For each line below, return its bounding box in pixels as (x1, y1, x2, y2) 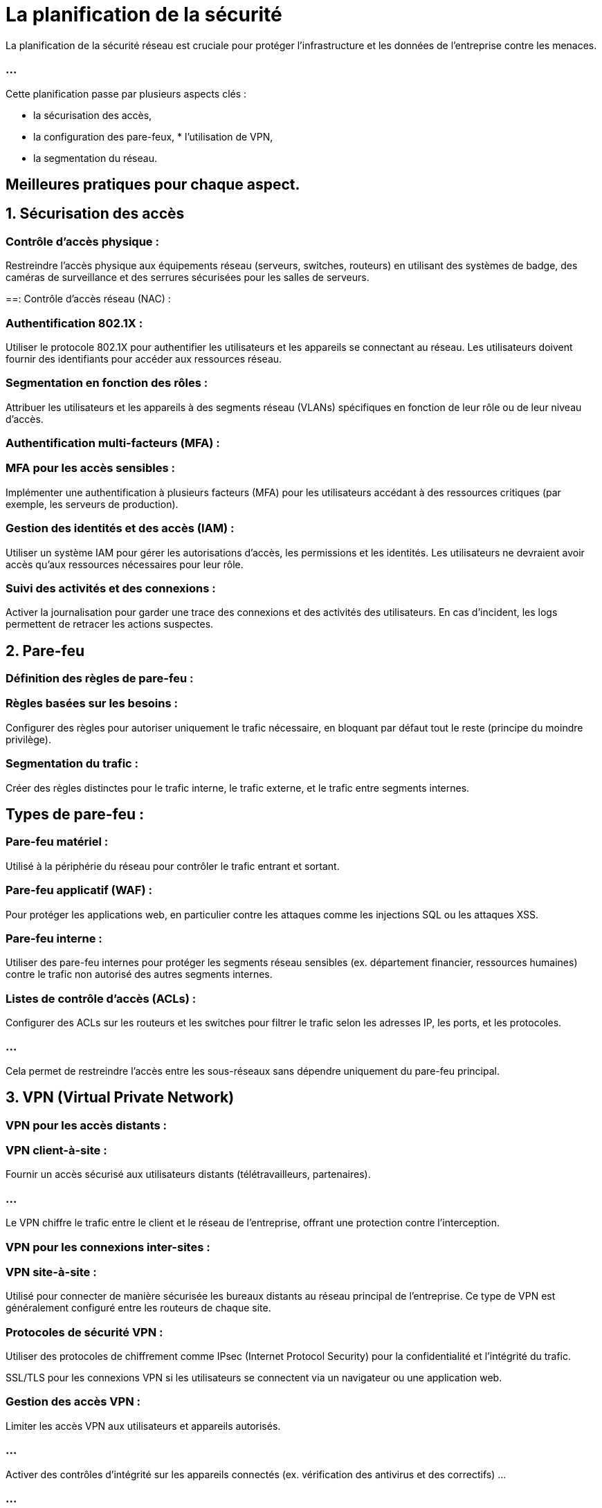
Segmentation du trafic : (6, 756, 139, 771)
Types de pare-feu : (6, 806, 145, 824)
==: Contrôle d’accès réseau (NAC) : (6, 293, 171, 305)
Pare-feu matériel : (6, 835, 109, 849)
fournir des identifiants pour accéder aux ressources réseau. (6, 352, 282, 365)
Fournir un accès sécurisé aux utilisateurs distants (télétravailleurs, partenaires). (6, 1168, 371, 1181)
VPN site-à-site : (6, 1264, 97, 1279)
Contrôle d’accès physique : (6, 234, 159, 248)
